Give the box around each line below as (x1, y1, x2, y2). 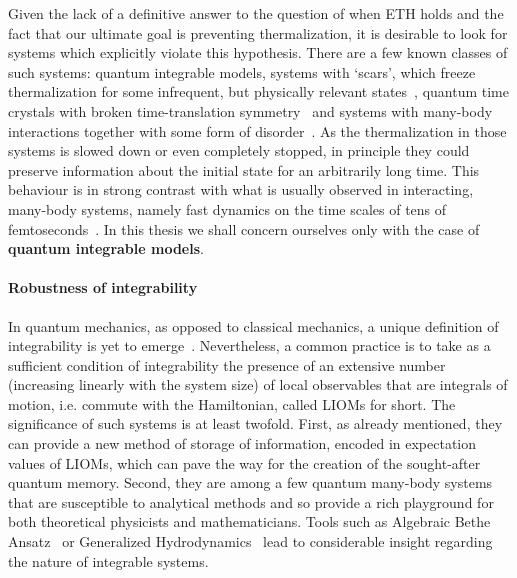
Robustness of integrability (8, 277, 198, 298)
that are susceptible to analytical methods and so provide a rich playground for (8, 491, 494, 512)
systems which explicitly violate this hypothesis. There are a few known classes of (8, 42, 508, 63)
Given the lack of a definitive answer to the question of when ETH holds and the (8, 3, 504, 23)
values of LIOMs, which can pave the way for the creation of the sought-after (8, 452, 481, 473)
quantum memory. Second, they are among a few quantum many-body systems (8, 472, 493, 493)
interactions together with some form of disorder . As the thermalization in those (8, 120, 507, 141)
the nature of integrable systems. (8, 550, 209, 571)
